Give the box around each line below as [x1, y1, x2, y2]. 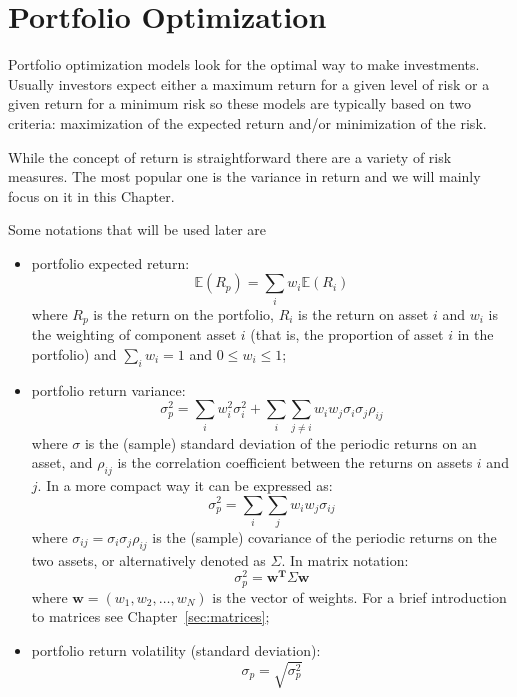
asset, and [31, 452, 93, 473]
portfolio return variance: [31, 379, 186, 400]
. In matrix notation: [281, 549, 409, 570]
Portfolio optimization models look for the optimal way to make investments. [8, 54, 480, 75]
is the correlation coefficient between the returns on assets [117, 452, 473, 473]
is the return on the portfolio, [93, 303, 274, 324]
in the [457, 324, 494, 345]
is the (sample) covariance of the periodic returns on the [152, 526, 497, 547]
